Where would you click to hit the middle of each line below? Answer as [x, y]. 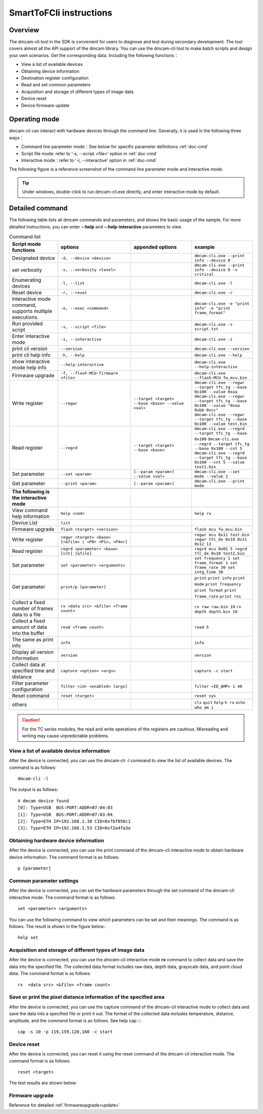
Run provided [28, 324]
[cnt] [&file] [76, 554]
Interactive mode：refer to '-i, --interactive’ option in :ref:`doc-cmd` [89, 161]
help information [31, 516]
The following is [31, 492]
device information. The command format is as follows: [64, 857]
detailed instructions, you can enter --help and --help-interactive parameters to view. [96, 226]
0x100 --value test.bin [221, 424]
